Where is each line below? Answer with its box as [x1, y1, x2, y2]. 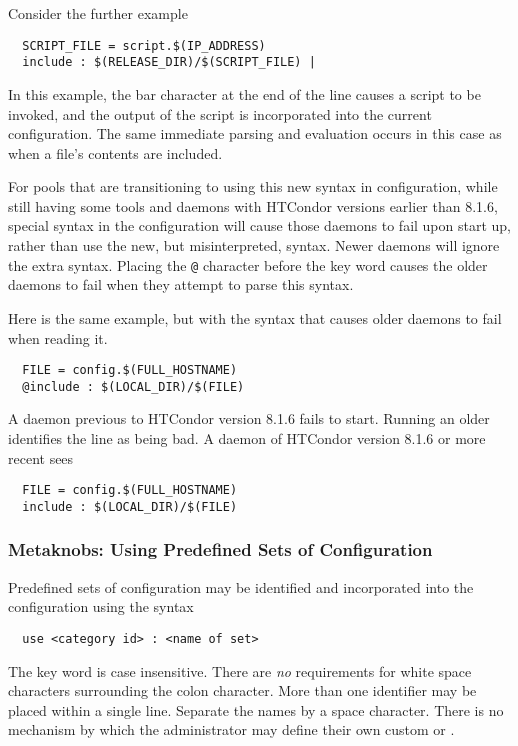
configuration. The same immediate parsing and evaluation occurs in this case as [8, 123, 502, 144]
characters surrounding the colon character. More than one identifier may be [8, 680, 477, 701]
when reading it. [8, 327, 108, 348]
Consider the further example [8, 3, 188, 23]
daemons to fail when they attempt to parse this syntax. [8, 274, 354, 295]
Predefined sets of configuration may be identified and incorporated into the [8, 576, 474, 597]
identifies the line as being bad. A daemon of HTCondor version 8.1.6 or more [8, 428, 486, 448]
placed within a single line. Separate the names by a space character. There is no [8, 699, 504, 720]
